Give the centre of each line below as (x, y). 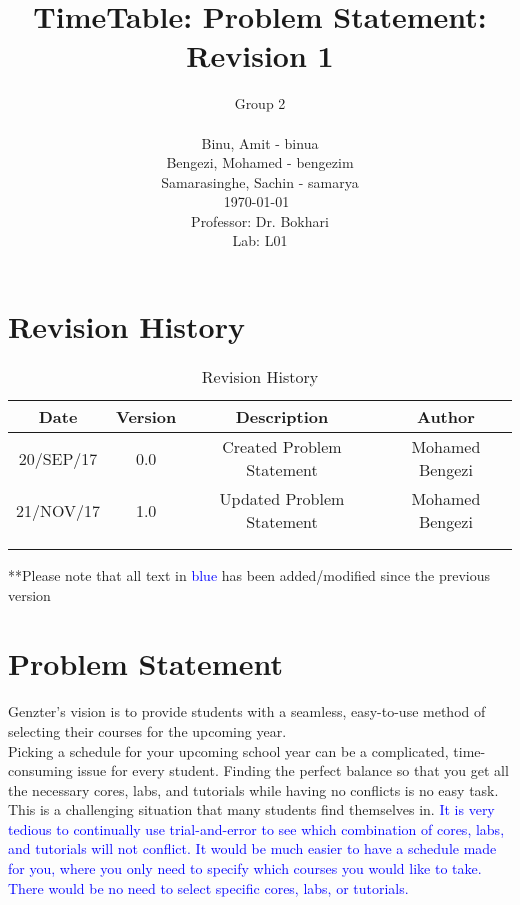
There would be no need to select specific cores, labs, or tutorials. (208, 887)
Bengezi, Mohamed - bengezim (260, 162)
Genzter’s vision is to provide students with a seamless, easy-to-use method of (247, 711)
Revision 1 (260, 55)
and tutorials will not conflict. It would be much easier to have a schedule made (252, 848)
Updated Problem (282, 498)
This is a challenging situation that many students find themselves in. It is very (251, 809)
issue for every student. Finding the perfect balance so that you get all (293, 770)
